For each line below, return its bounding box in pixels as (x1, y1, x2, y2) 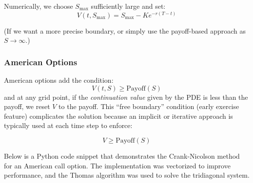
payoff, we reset (4, 101, 50, 111)
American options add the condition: (4, 75, 114, 85)
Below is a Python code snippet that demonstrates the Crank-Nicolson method (4, 150, 240, 161)
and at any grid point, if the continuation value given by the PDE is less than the (4, 91, 248, 102)
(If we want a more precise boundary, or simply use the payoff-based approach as (4, 25, 246, 36)
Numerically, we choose (4, 1, 73, 11)
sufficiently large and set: (91, 1, 166, 11)
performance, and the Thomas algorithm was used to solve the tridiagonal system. (4, 170, 250, 180)
